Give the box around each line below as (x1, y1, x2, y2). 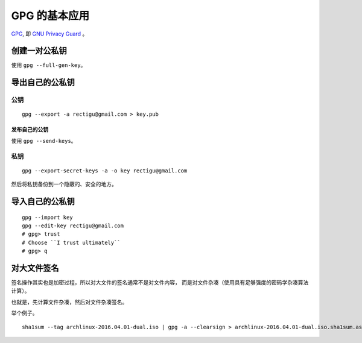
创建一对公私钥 (11, 46, 67, 56)
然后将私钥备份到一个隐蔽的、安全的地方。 (11, 181, 117, 188)
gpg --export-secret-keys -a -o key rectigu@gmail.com (22, 167, 188, 174)
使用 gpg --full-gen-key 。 (11, 61, 86, 69)
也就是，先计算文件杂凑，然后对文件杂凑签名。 (11, 298, 128, 306)
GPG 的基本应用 (11, 9, 90, 22)
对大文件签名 (11, 263, 59, 273)
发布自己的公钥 (11, 126, 48, 133)
